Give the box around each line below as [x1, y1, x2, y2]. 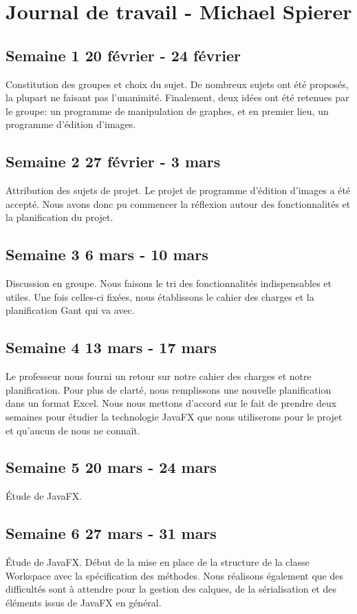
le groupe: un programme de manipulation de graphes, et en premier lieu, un [6, 103, 329, 118]
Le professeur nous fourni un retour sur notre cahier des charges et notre [6, 369, 312, 383]
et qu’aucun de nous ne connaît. [6, 423, 140, 437]
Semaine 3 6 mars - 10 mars [6, 244, 208, 265]
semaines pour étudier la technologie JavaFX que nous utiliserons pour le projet [6, 409, 343, 423]
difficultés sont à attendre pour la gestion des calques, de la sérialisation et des [6, 582, 336, 596]
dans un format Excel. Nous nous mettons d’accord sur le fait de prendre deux [6, 396, 337, 410]
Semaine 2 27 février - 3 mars [6, 151, 221, 172]
